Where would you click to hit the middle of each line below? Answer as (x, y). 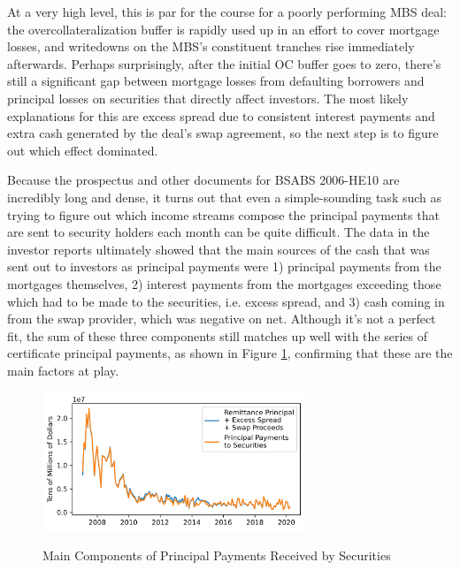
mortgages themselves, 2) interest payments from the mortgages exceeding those (224, 283)
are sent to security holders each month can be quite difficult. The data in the (218, 232)
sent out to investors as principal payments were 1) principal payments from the (224, 266)
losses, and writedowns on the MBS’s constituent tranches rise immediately (211, 46)
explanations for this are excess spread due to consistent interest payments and (221, 115)
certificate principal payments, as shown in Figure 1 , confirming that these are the (230, 353)
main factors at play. (63, 370)
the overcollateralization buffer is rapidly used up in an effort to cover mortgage (223, 29)
